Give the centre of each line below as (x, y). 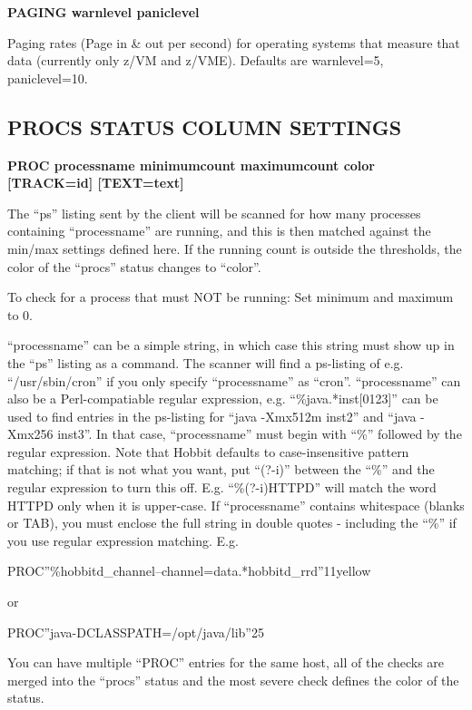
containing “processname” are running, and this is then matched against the (219, 231)
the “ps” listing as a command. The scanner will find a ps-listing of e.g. (206, 362)
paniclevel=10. (48, 78)
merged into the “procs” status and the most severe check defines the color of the (233, 680)
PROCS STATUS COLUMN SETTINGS (205, 126)
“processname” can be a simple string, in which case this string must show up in (231, 345)
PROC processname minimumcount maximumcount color (192, 165)
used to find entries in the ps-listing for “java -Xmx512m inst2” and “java (212, 416)
